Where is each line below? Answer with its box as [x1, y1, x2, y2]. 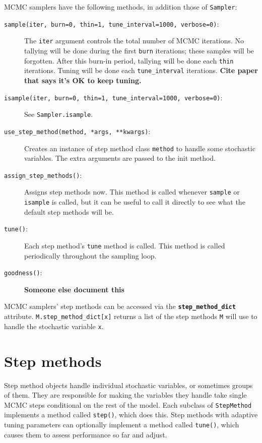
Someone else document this [24, 284, 124, 294]
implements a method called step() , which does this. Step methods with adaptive [4, 409, 258, 420]
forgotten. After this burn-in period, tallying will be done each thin [24, 55, 234, 66]
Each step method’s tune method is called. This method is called [24, 240, 225, 250]
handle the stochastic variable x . [4, 321, 104, 331]
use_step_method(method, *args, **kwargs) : [4, 125, 151, 136]
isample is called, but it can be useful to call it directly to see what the [24, 197, 245, 207]
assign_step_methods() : [4, 169, 82, 180]
